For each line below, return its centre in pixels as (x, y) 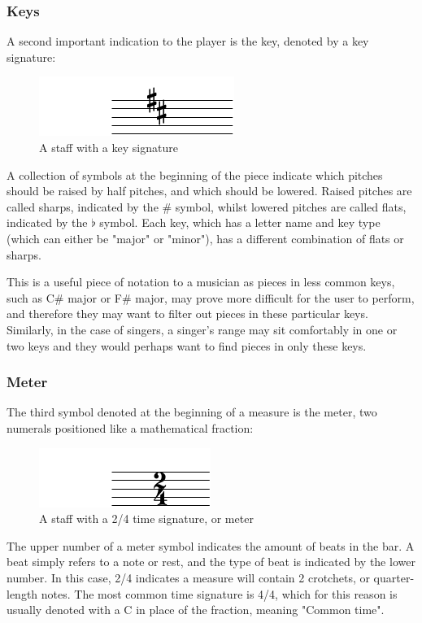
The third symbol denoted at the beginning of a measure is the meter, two (192, 412)
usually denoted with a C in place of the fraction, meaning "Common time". (196, 610)
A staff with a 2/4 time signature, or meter (146, 518)
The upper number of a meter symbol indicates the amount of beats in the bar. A (211, 545)
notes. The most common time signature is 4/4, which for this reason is (219, 593)
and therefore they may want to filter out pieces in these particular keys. (187, 314)
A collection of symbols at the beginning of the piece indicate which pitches (195, 174)
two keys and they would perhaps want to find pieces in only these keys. (187, 345)
